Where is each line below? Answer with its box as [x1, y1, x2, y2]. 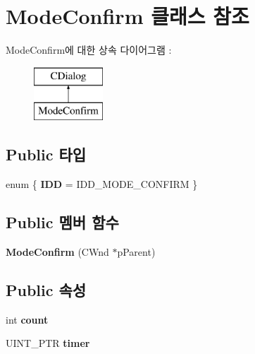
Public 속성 [6, 278, 87, 300]
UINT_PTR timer [6, 336, 90, 350]
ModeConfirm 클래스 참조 [6, 1, 249, 30]
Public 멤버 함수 [6, 211, 119, 233]
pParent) [117, 244, 156, 259]
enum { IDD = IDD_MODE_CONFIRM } [6, 177, 198, 191]
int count [6, 312, 49, 326]
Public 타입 [6, 143, 87, 165]
